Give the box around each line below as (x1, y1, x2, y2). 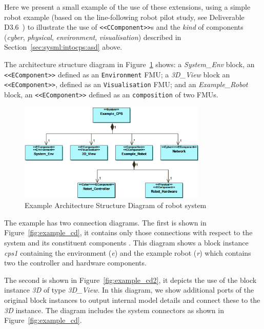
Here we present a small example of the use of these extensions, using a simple (4, 2, 251, 12)
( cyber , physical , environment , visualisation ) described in (4, 31, 181, 42)
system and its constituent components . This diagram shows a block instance (4, 237, 249, 248)
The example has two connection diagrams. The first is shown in (4, 217, 207, 228)
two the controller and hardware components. (4, 257, 147, 268)
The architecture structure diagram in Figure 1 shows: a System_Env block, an (4, 59, 255, 70)
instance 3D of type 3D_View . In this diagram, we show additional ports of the (4, 284, 254, 295)
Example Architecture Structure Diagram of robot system (25, 200, 207, 211)
